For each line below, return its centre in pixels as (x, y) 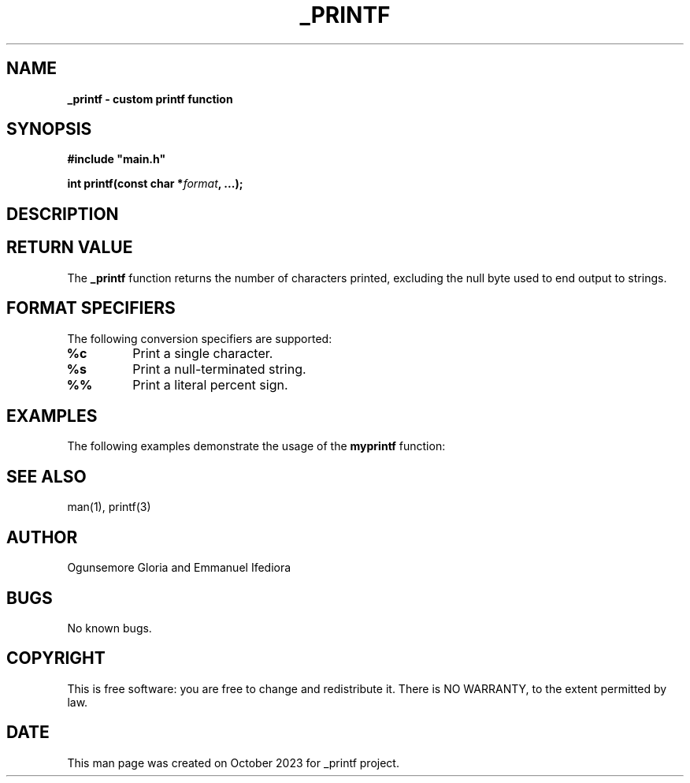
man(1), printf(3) (109, 507)
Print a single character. (203, 353)
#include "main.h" (117, 159)
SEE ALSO (46, 476)
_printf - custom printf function (150, 99)
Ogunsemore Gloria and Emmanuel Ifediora (179, 568)
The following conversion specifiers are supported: (200, 338)
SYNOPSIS (49, 129)
